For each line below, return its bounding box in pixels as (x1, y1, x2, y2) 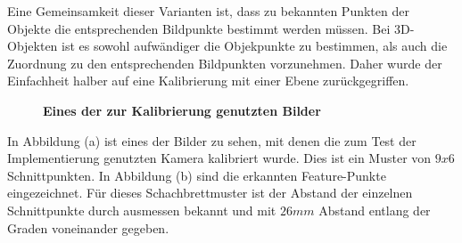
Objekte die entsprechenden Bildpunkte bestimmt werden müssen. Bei (7, 19, 391, 37)
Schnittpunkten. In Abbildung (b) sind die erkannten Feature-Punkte (7, 166, 386, 184)
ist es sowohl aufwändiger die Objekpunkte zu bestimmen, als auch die (62, 36, 448, 55)
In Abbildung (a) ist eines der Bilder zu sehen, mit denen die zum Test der (7, 131, 417, 150)
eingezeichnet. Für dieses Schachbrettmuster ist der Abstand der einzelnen (7, 183, 413, 202)
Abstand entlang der (318, 200, 431, 219)
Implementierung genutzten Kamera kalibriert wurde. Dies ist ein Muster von (7, 149, 432, 167)
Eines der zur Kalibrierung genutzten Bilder (43, 101, 321, 119)
